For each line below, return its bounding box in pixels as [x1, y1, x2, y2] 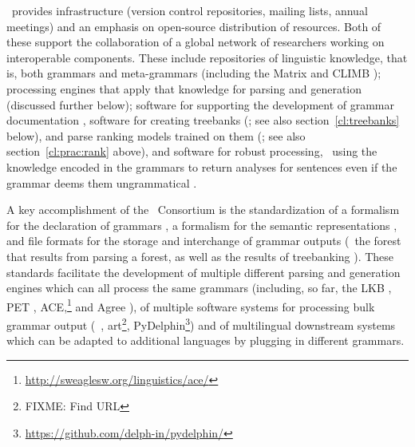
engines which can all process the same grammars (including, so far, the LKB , [6, 279, 392, 296]
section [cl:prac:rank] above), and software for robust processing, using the [6, 143, 377, 160]
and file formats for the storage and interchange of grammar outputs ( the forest [6, 232, 401, 249]
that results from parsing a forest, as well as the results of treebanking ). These [6, 247, 394, 264]
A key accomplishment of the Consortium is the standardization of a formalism [6, 201, 400, 218]
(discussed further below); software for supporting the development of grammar [6, 96, 395, 113]
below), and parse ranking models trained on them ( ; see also [6, 127, 306, 144]
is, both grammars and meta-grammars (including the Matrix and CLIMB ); [6, 65, 381, 81]
